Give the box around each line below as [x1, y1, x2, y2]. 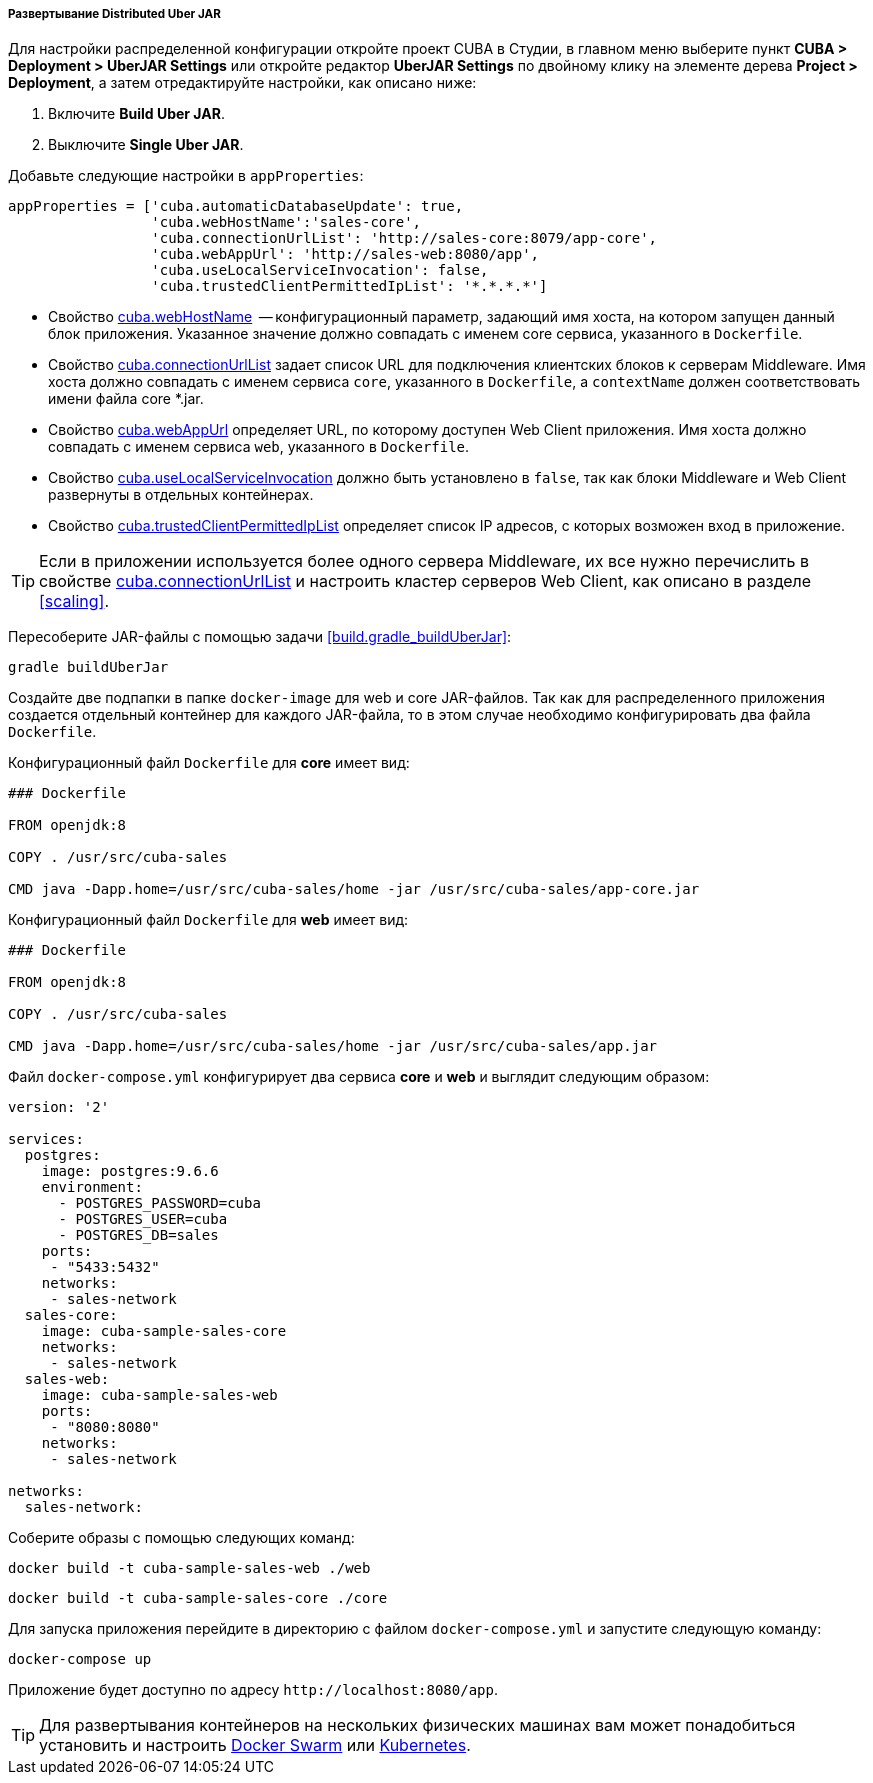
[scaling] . [39, 591, 110, 612]
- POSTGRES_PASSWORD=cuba [58, 1195, 261, 1212]
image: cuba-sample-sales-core [41, 1323, 287, 1340]
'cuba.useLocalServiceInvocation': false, [151, 262, 489, 279]
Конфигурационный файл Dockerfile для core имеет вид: [8, 754, 410, 772]
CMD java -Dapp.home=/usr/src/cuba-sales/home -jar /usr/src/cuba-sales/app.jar [8, 1038, 658, 1055]
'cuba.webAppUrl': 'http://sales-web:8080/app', [151, 246, 540, 263]
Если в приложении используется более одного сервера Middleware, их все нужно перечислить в [39, 551, 810, 572]
